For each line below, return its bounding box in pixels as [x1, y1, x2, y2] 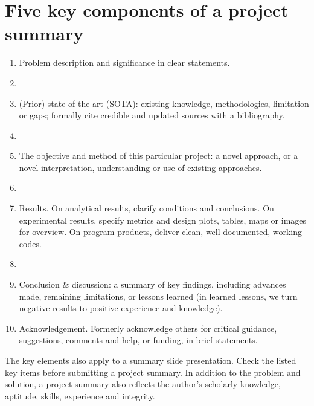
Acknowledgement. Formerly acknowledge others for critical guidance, [19, 321, 277, 334]
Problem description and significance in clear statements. [19, 56, 230, 69]
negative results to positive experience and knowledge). [19, 301, 223, 314]
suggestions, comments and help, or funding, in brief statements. [19, 333, 258, 346]
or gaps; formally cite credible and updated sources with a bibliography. [19, 109, 285, 121]
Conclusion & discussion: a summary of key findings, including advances [19, 278, 286, 291]
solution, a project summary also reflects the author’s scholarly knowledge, [5, 378, 281, 390]
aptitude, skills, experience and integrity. [5, 389, 155, 402]
